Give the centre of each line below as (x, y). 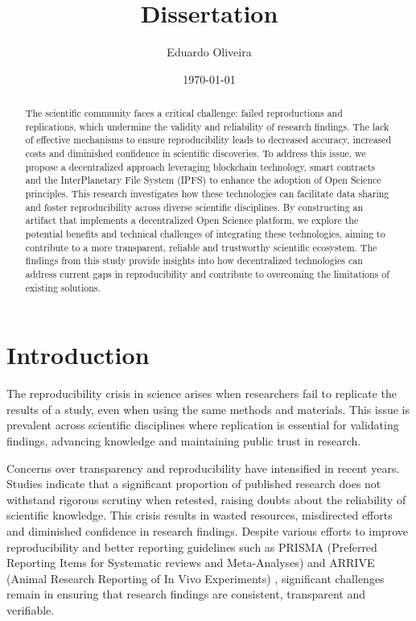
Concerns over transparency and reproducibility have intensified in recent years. (203, 468)
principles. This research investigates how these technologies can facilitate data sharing (207, 194)
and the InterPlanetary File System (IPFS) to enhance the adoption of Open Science (203, 180)
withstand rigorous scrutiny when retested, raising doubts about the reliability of (206, 499)
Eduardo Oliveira (209, 52)
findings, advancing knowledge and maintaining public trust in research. (184, 441)
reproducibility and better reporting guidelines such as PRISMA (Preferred (192, 546)
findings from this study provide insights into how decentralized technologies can (194, 261)
